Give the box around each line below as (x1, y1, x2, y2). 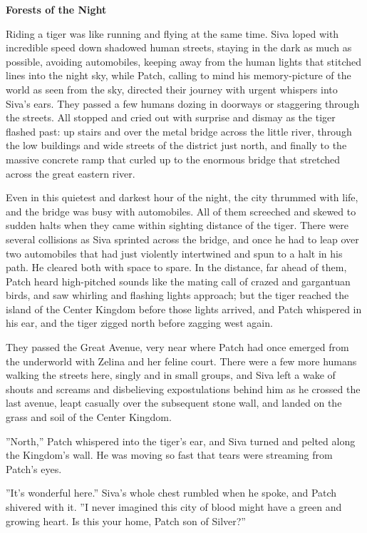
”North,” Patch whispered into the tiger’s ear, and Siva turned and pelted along (6, 433, 356, 448)
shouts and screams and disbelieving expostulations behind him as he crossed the (6, 381, 361, 396)
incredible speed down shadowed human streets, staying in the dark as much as (6, 40, 352, 55)
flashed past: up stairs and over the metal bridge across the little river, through (6, 123, 352, 138)
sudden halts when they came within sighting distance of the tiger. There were (6, 218, 349, 233)
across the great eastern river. (6, 166, 135, 181)
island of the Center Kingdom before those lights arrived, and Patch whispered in (6, 301, 362, 316)
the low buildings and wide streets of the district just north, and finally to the (6, 138, 347, 153)
